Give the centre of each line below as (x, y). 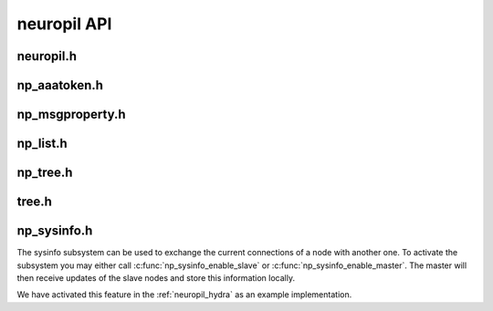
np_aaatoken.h (60, 85)
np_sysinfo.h (55, 231)
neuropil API (64, 24)
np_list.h (42, 144)
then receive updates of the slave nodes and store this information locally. (156, 277)
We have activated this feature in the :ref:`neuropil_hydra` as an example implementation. (184, 295)
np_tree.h (45, 173)
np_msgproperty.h (72, 114)
